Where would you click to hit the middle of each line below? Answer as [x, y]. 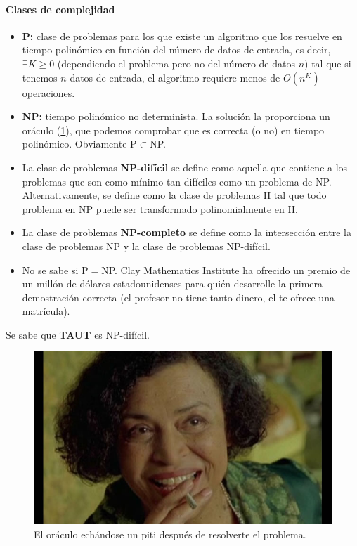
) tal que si [328, 63]
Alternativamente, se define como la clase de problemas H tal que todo [174, 195]
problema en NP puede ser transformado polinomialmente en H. [160, 208]
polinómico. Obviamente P [79, 144]
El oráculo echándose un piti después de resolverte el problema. [170, 534]
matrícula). [46, 311]
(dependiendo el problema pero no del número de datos [176, 63]
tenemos [40, 77]
